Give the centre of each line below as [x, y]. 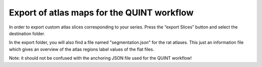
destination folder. [27, 33]
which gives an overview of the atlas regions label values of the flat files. [82, 49]
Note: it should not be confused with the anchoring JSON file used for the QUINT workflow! [100, 58]
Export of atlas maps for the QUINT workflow [101, 13]
